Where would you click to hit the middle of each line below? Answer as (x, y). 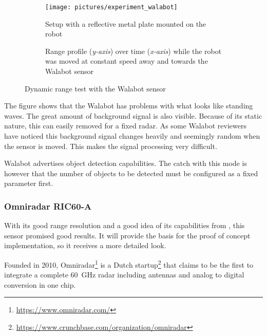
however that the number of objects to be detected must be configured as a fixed (131, 173)
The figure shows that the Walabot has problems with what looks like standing (129, 106)
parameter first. (29, 183)
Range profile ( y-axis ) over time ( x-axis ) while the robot (133, 51)
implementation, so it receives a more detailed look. (85, 245)
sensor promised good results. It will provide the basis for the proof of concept (127, 235)
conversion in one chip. (40, 284)
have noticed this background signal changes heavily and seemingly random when (132, 136)
